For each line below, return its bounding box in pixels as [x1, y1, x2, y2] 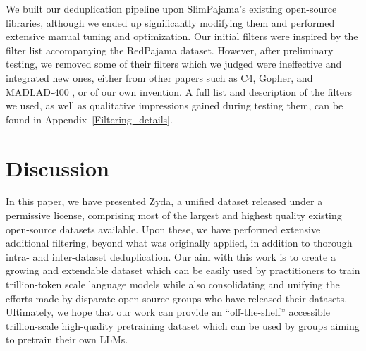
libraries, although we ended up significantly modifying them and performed [6, 15, 335, 30]
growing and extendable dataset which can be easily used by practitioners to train [6, 263, 360, 278]
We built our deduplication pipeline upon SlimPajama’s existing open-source [6, 1, 337, 16]
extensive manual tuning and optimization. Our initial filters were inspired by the [6, 29, 358, 44]
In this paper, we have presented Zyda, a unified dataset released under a [6, 194, 323, 209]
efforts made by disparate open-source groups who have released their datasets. [6, 290, 348, 305]
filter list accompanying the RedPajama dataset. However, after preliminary [6, 42, 334, 57]
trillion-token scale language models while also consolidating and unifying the [6, 277, 340, 292]
